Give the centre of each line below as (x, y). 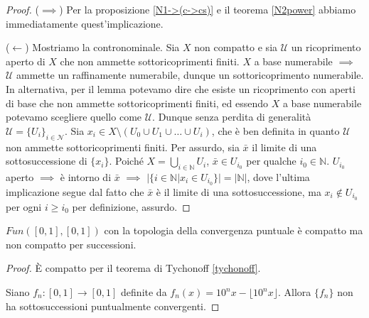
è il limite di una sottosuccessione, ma (239, 191)
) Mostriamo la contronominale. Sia (102, 47)
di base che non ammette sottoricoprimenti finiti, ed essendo (137, 103)
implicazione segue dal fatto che (75, 191)
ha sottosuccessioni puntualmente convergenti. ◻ (113, 306)
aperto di (26, 61)
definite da (144, 292)
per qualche (271, 161)
